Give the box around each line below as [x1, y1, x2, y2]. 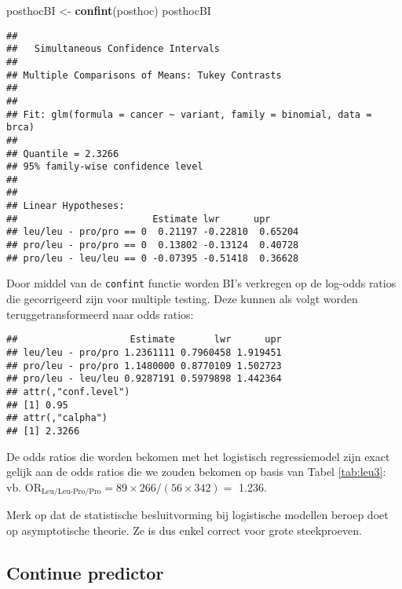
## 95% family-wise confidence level [6, 161, 203, 173]
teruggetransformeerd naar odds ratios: [6, 305, 194, 322]
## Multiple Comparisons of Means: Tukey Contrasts [6, 69, 282, 81]
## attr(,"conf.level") [6, 386, 130, 397]
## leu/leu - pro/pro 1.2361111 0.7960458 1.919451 [6, 346, 282, 358]
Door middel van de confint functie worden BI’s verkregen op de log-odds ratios [6, 275, 397, 291]
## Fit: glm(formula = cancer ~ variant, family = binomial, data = [6, 108, 372, 120]
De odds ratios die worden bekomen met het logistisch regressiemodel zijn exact [6, 448, 390, 464]
